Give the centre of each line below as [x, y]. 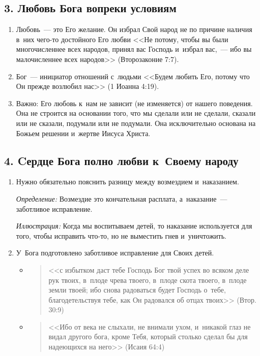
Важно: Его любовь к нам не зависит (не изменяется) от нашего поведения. [134, 103]
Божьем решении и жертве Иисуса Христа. [83, 133]
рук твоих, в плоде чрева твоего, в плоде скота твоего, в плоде [148, 280]
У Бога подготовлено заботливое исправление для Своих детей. [115, 253]
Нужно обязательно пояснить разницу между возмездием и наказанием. [127, 182]
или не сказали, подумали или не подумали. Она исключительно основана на [136, 123]
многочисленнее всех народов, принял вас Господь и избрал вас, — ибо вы [134, 49]
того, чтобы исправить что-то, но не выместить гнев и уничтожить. [121, 235]
